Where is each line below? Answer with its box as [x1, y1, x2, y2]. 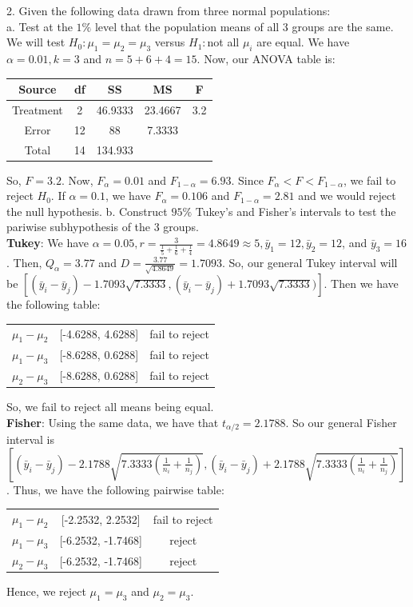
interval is [6, 431, 55, 448]
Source [18, 81, 57, 98]
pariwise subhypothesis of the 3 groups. [6, 218, 199, 235]
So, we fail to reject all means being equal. [6, 398, 214, 415]
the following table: [6, 296, 101, 313]
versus [154, 34, 185, 50]
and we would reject [298, 187, 396, 204]
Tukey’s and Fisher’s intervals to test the [195, 202, 396, 219]
